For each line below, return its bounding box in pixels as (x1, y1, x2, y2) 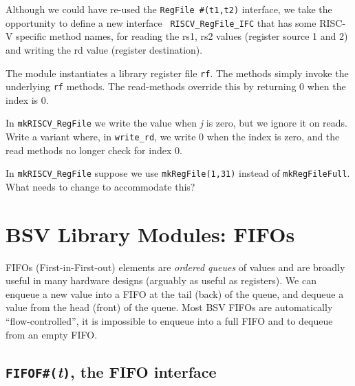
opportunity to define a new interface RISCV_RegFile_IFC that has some (6, 15, 316, 30)
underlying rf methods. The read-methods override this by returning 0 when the (6, 79, 346, 94)
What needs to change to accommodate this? (6, 179, 195, 193)
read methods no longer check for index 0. (6, 142, 182, 157)
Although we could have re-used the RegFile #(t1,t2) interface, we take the (6, 2, 332, 16)
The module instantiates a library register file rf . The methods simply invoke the (6, 65, 349, 80)
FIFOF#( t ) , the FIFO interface (6, 361, 217, 382)
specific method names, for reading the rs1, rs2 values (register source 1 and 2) (16, 29, 348, 43)
